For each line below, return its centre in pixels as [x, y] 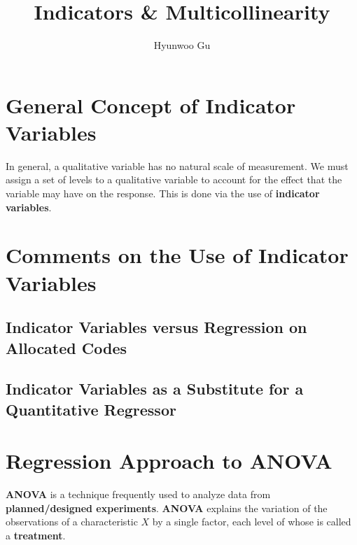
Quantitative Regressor [91, 409]
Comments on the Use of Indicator [177, 255]
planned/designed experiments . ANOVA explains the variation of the [167, 508]
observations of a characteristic [72, 522]
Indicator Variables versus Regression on [156, 327]
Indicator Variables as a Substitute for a [155, 389]
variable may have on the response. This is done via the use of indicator [163, 193]
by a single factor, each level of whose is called [252, 522]
